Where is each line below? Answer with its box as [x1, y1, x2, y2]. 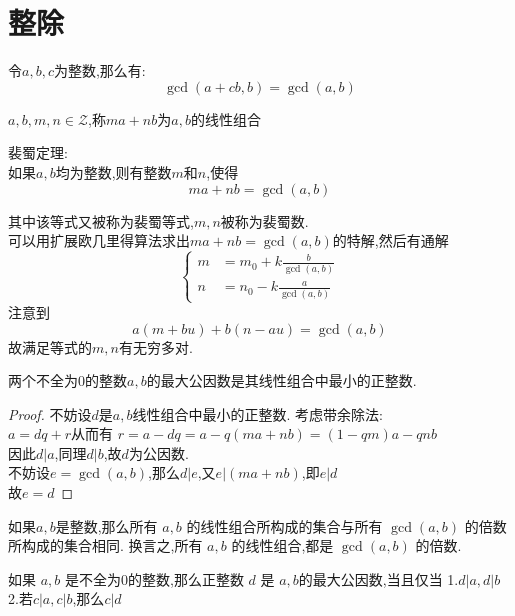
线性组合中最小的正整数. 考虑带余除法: [132, 403, 383, 424]
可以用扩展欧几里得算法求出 [8, 230, 190, 251]
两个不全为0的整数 [8, 370, 127, 391]
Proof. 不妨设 [8, 403, 92, 424]
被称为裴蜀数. [220, 210, 309, 231]
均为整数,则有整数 [55, 161, 172, 182]
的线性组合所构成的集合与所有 [186, 515, 383, 536]
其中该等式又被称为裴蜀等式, [8, 210, 194, 231]
